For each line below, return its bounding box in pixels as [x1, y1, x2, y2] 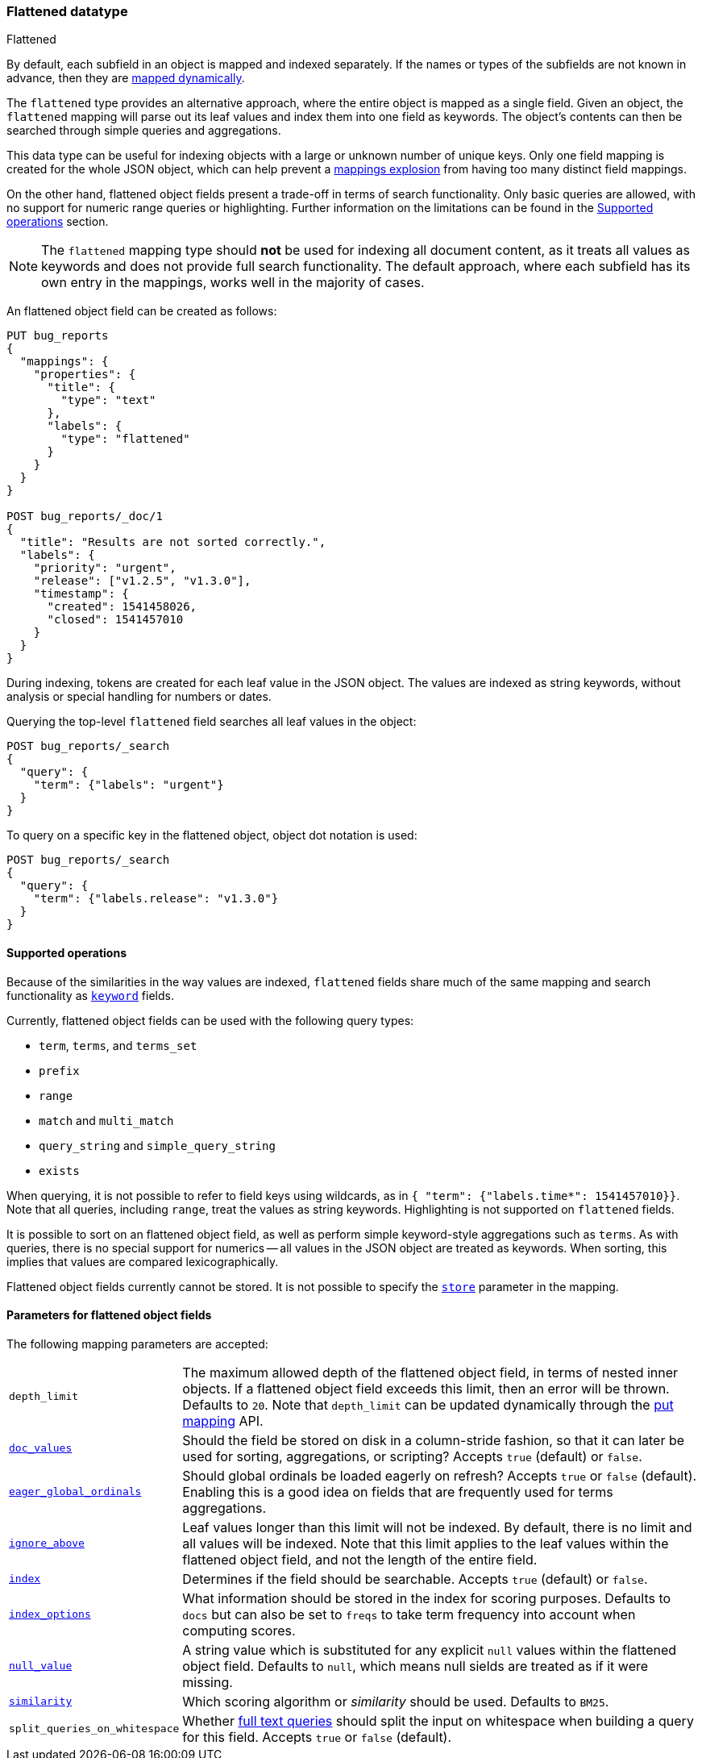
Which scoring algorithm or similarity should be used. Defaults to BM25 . [182, 1693, 609, 1710]
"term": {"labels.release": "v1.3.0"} [33, 892, 279, 906]
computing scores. [182, 1622, 296, 1639]
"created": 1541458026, [47, 600, 197, 614]
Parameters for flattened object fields [6, 1308, 212, 1323]
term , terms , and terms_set [39, 1038, 197, 1052]
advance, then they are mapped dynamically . [6, 71, 245, 85]
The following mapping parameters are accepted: [6, 1336, 268, 1351]
